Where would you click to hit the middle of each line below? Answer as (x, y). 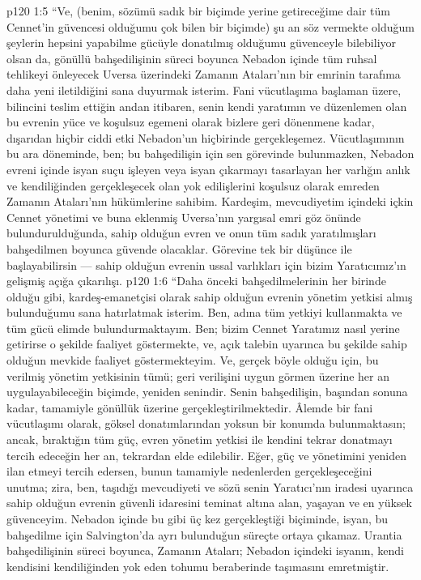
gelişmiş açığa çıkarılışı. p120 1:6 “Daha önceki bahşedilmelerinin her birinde (196, 281)
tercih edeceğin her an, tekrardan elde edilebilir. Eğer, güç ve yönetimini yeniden (206, 455)
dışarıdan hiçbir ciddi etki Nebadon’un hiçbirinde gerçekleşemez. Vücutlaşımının (206, 137)
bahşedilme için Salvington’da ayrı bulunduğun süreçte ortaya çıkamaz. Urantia (204, 534)
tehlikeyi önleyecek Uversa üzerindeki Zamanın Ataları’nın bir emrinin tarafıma (204, 74)
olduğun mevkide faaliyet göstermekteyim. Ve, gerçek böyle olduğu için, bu (193, 360)
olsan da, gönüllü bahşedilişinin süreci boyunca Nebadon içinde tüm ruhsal (192, 58)
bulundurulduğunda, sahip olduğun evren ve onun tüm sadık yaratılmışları (191, 233)
